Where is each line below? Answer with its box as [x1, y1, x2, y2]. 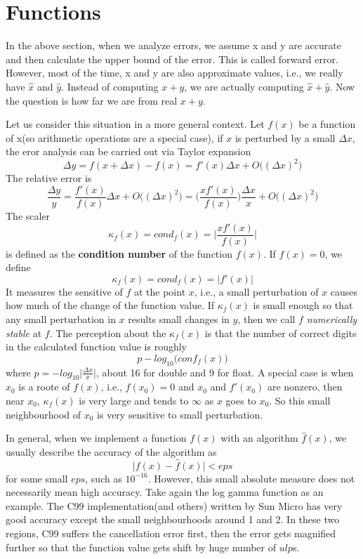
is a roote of [18, 379, 70, 394]
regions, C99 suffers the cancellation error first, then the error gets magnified [6, 526, 336, 540]
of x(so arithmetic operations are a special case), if [6, 130, 223, 145]
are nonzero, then [267, 379, 343, 394]
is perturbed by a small [235, 130, 336, 145]
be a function [298, 117, 356, 131]
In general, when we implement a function [6, 430, 187, 445]
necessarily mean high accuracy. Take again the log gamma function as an [6, 485, 324, 499]
